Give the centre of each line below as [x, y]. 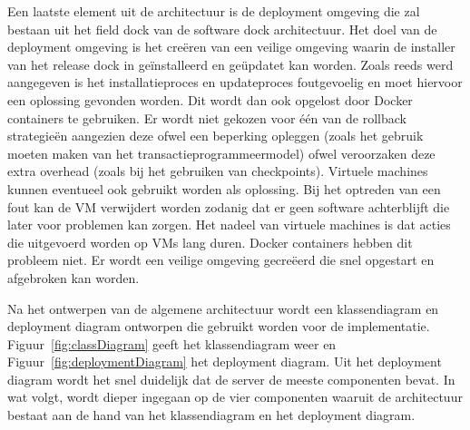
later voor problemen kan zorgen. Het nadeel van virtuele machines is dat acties [229, 225]
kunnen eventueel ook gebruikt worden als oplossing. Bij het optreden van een [224, 188]
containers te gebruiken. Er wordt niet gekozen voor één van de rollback [207, 117]
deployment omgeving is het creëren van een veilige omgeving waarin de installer [231, 47]
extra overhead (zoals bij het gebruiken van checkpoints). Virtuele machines [218, 171]
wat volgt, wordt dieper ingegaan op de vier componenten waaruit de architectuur [235, 397]
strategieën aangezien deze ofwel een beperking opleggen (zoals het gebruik [215, 136]
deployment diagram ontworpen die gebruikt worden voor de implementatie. [219, 326]
